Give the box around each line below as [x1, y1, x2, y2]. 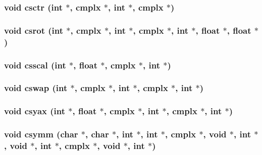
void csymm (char [4, 128, 78, 140]
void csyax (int [4, 105, 66, 117]
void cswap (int [4, 82, 68, 94]
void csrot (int [4, 24, 64, 36]
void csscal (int [4, 58, 66, 71]
